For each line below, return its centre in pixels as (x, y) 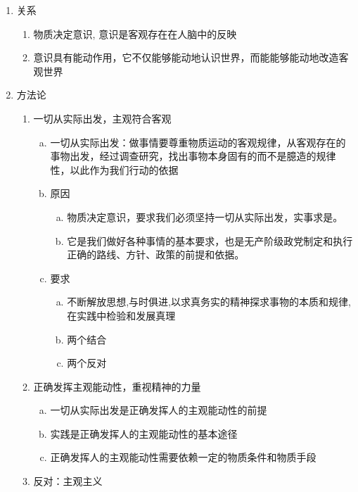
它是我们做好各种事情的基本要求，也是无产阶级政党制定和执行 (210, 240)
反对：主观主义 (68, 481)
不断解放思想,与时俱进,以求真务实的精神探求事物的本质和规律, (209, 302)
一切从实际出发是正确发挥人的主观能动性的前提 (159, 410)
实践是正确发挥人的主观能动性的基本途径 (144, 433)
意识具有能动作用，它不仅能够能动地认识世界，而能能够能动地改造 (186, 57)
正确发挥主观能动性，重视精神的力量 (117, 386)
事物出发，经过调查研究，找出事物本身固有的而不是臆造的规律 (193, 156)
